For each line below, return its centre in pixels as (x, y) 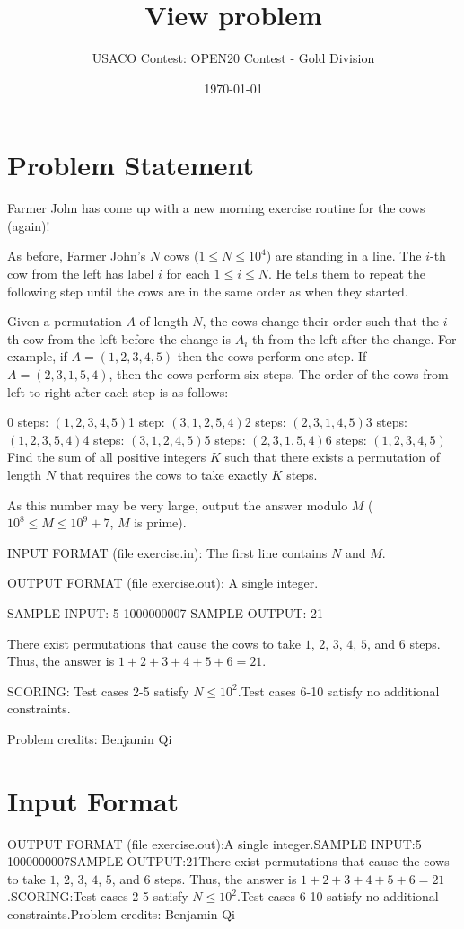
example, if (37, 356)
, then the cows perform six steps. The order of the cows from (279, 374)
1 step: (147, 422)
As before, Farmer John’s (77, 256)
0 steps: (28, 422)
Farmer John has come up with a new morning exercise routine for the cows (216, 208)
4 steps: (104, 439)
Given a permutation (65, 321)
